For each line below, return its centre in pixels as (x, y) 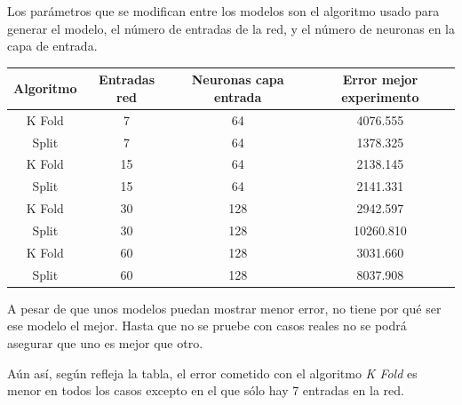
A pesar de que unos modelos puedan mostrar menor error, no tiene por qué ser (224, 308)
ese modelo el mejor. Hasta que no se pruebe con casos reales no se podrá (207, 326)
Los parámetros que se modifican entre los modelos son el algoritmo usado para (223, 11)
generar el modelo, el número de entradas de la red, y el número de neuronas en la (231, 28)
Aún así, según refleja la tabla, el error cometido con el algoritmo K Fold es (212, 373)
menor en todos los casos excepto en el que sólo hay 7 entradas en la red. (206, 390)
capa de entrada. (52, 46)
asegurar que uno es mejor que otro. (105, 342)
